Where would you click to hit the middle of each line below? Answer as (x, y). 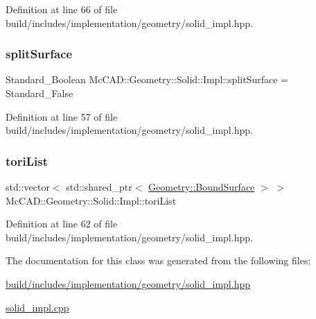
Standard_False (39, 93)
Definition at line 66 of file (62, 9)
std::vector (28, 187)
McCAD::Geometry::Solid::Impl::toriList (91, 200)
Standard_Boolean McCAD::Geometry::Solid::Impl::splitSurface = (147, 79)
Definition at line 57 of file (62, 116)
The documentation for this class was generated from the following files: (158, 260)
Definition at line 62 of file (62, 224)
